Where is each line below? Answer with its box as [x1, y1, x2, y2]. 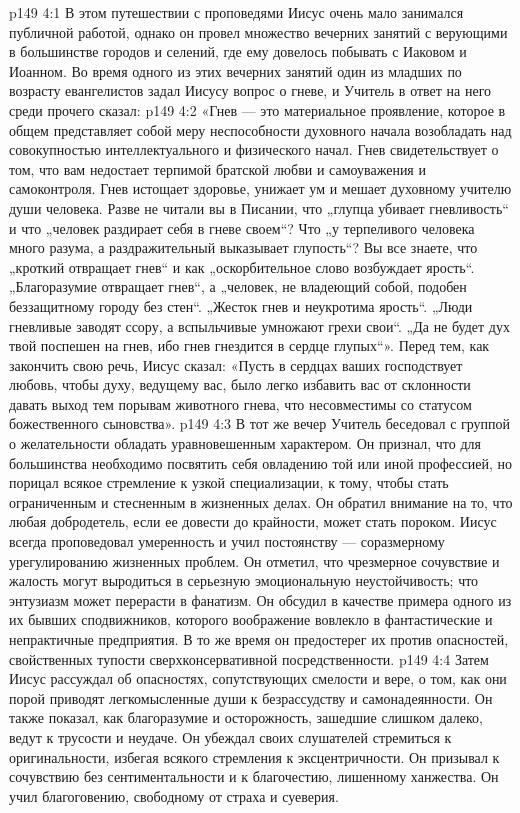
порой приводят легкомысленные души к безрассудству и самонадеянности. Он [9, 687, 493, 708]
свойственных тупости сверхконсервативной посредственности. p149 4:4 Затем [9, 648, 489, 669]
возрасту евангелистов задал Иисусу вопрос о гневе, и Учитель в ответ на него [9, 80, 492, 101]
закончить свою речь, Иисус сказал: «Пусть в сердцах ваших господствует [9, 354, 463, 375]
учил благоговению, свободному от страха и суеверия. [9, 785, 339, 806]
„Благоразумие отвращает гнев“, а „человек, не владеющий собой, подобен [9, 276, 467, 297]
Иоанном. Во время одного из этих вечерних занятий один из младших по [9, 60, 462, 81]
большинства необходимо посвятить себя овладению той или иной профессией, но [9, 452, 513, 473]
